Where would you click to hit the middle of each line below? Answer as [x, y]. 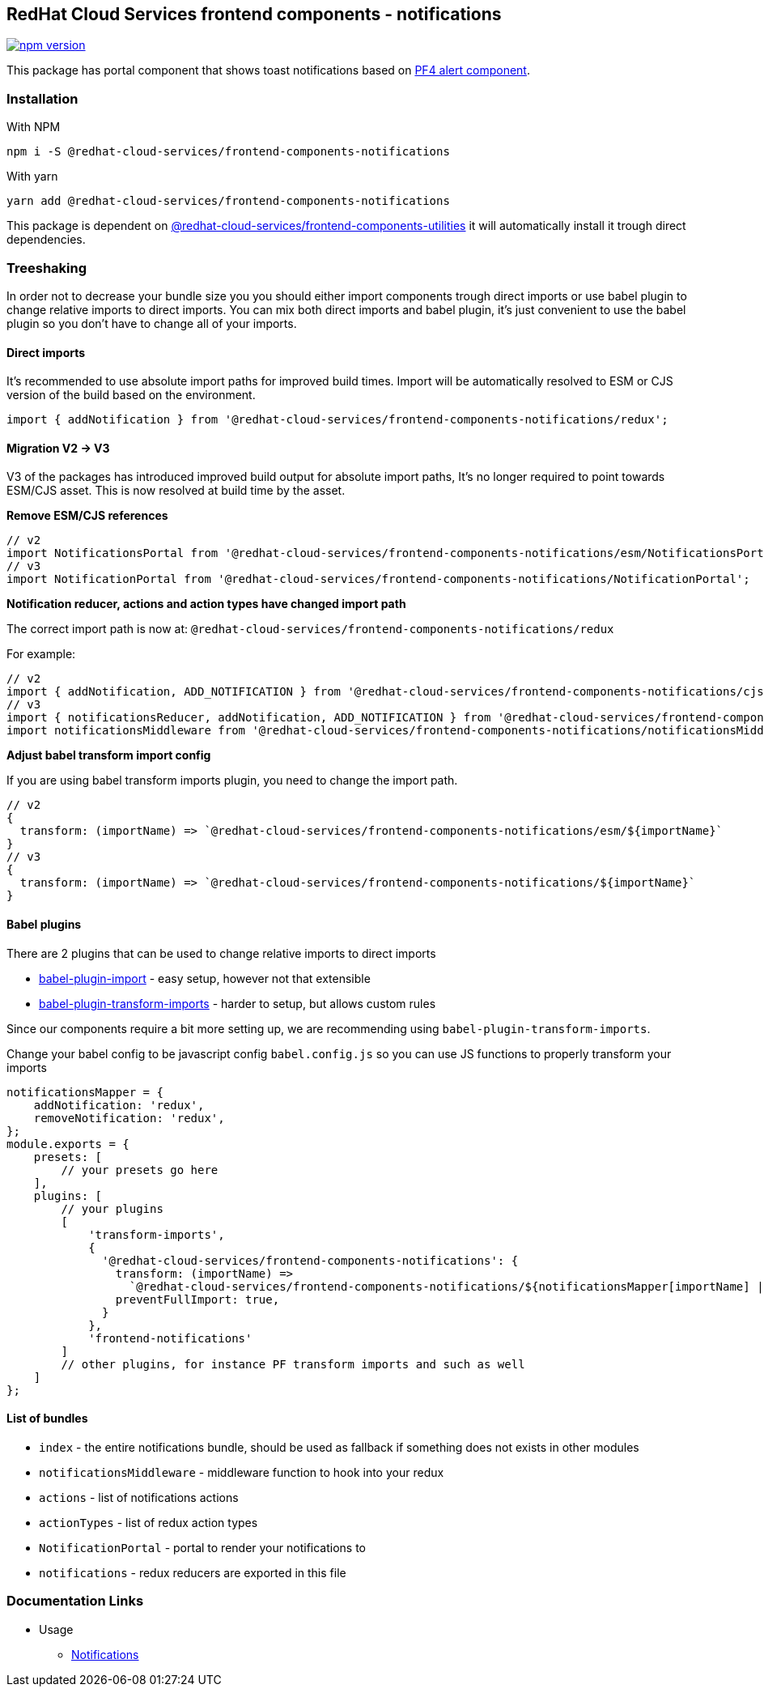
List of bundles [47, 1419]
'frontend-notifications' [170, 1338]
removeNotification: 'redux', [129, 1118]
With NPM [34, 127]
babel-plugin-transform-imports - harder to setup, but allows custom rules [238, 1003]
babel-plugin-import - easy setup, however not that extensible [205, 978]
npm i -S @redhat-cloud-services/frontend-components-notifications [228, 152]
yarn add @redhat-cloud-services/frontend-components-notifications [228, 201]
